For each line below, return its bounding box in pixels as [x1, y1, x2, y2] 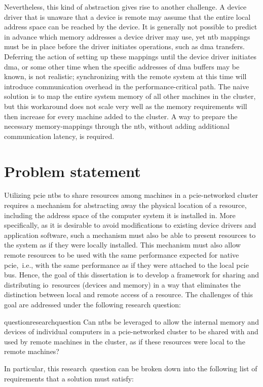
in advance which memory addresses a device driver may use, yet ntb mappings [4, 31, 250, 42]
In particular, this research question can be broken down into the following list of [4, 363, 257, 373]
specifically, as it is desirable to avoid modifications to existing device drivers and [4, 220, 256, 230]
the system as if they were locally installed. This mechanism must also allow [4, 239, 241, 250]
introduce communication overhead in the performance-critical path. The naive [4, 81, 249, 91]
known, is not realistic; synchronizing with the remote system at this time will [4, 71, 247, 82]
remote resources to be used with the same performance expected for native [4, 250, 239, 260]
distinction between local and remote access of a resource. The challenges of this [4, 289, 253, 300]
